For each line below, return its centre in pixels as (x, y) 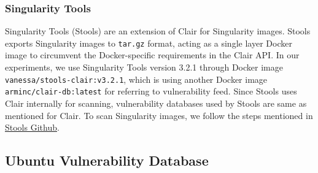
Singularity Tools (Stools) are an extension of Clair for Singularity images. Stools (158, 31)
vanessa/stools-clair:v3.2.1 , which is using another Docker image (136, 79)
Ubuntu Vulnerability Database (107, 160)
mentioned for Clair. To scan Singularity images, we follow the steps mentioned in (159, 115)
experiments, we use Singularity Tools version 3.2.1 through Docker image (144, 67)
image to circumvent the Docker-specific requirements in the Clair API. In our (152, 55)
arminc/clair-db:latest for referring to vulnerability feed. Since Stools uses (151, 91)
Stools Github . (32, 127)
